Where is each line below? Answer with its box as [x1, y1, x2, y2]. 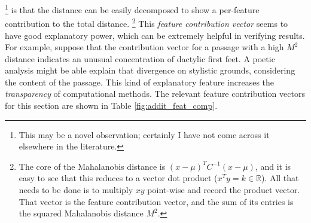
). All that [261, 172, 299, 184]
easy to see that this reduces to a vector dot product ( [19, 172, 218, 184]
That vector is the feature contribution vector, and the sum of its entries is [19, 195, 294, 207]
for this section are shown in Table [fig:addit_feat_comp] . [5, 99, 218, 112]
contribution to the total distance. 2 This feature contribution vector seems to [5, 16, 288, 29]
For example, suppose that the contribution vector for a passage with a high [5, 41, 284, 53]
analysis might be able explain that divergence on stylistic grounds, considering [5, 64, 295, 77]
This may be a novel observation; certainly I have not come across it [19, 128, 270, 140]
